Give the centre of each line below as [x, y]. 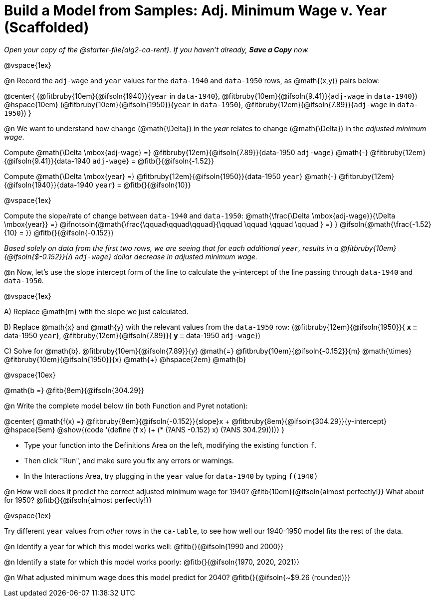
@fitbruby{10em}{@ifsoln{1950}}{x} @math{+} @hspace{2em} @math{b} [125, 359]
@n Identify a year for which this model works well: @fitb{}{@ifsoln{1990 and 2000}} [144, 546]
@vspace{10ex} [30, 375]
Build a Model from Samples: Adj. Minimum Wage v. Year [196, 10]
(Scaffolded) [47, 27]
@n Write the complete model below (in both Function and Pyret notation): [126, 405]
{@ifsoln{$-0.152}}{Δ [38, 256]
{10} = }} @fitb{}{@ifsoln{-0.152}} [59, 232]
